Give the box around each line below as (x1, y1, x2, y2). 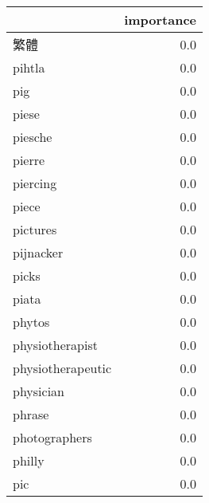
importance (124, 10, 197, 29)
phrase (13, 405, 49, 423)
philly (13, 451, 45, 470)
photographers (13, 428, 92, 446)
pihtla (13, 58, 45, 77)
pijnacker (13, 243, 64, 261)
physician (13, 382, 64, 400)
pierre (13, 151, 45, 169)
